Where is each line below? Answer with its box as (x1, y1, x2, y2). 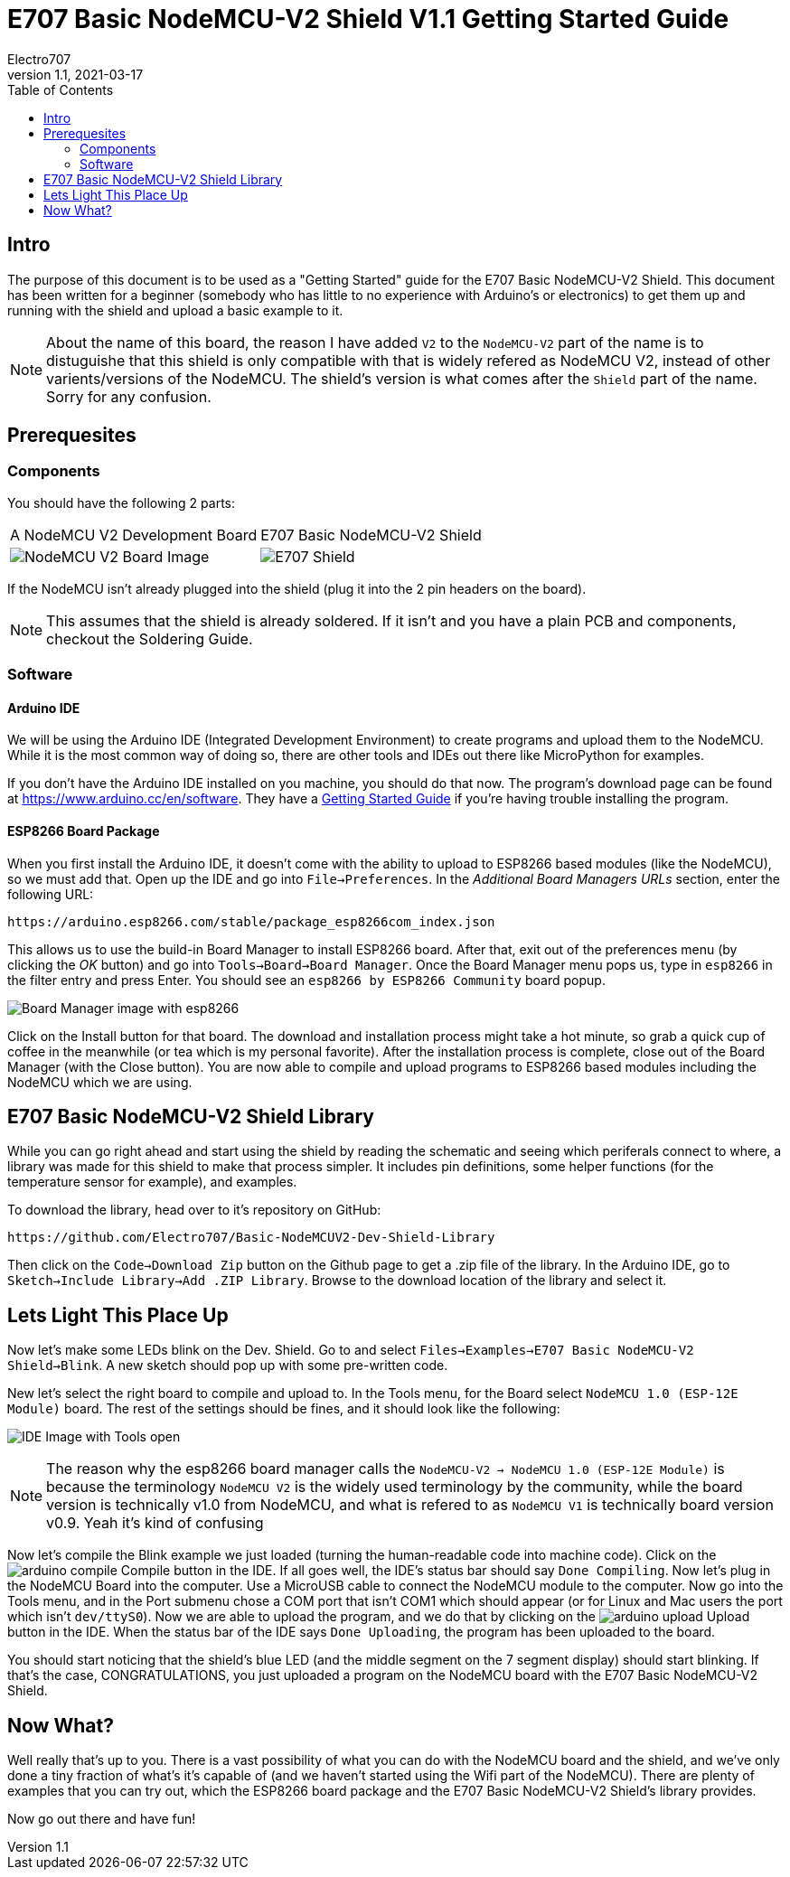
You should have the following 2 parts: (7, 494, 235, 511)
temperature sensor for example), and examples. (7, 1174, 297, 1190)
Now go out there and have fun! (7, 1811, 196, 1827)
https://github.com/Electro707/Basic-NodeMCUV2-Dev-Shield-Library (7, 1230, 495, 1245)
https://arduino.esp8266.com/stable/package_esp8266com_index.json (7, 914, 495, 929)
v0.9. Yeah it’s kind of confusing (46, 1514, 264, 1533)
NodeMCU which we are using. (7, 1074, 193, 1090)
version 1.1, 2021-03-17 (7, 66, 144, 82)
